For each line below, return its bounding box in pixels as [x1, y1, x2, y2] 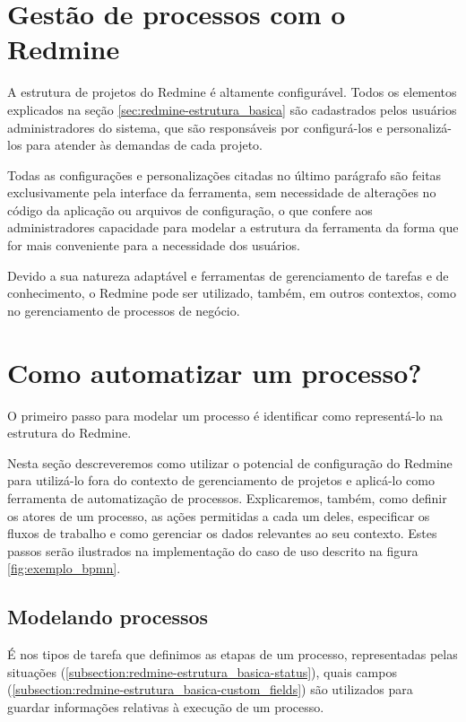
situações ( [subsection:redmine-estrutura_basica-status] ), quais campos [7, 662, 397, 681]
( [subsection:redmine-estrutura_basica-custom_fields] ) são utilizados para [7, 680, 413, 699]
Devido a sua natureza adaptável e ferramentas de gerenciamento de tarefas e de [7, 265, 449, 284]
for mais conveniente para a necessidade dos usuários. [7, 236, 300, 255]
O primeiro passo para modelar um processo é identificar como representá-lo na [7, 405, 443, 424]
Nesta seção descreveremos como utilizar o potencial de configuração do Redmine [7, 453, 453, 472]
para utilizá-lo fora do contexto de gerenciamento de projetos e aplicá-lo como [7, 471, 435, 490]
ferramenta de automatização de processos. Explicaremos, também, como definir [7, 488, 447, 507]
